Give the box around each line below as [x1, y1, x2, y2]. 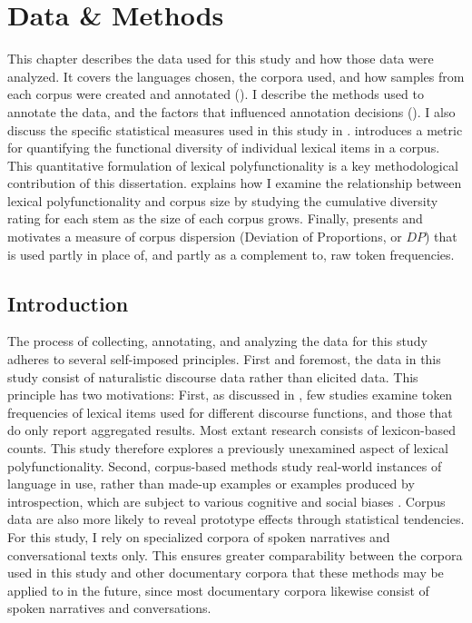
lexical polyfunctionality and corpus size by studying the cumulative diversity [7, 191, 438, 210]
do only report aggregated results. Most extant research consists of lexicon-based [7, 420, 456, 440]
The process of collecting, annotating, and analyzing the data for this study [7, 331, 428, 351]
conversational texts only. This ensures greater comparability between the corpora [7, 545, 463, 564]
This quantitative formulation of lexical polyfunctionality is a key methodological [7, 155, 458, 174]
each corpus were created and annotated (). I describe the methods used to [7, 84, 424, 104]
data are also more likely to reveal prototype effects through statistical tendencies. [7, 509, 465, 529]
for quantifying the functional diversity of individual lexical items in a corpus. [7, 138, 440, 157]
